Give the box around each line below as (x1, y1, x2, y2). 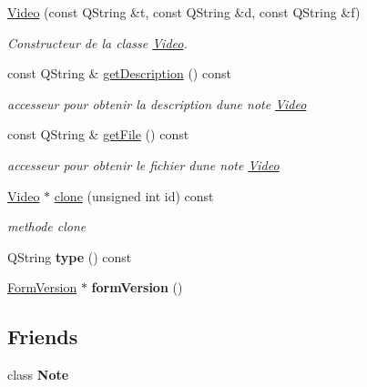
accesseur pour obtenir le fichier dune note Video (7, 155, 280, 174)
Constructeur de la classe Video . (7, 33, 188, 52)
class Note (7, 365, 69, 384)
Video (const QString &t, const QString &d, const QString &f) (7, 3, 361, 21)
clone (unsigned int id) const (54, 186, 214, 205)
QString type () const (7, 247, 132, 266)
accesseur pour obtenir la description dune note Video (7, 94, 307, 113)
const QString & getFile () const (7, 125, 189, 144)
